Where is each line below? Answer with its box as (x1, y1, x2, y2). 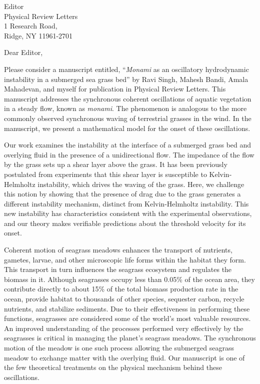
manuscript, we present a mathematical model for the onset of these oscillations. (4, 122, 250, 133)
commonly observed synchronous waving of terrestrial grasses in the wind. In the (4, 112, 251, 123)
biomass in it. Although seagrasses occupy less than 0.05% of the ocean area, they (4, 273, 255, 284)
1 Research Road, (4, 20, 57, 31)
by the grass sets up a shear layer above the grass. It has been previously (4, 159, 227, 169)
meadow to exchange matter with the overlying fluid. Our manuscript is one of (4, 352, 245, 362)
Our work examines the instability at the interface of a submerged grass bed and (4, 139, 251, 150)
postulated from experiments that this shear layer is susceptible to (4, 168, 207, 179)
